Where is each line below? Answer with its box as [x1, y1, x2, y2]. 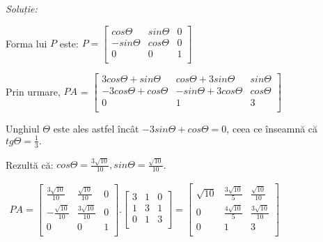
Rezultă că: [6, 157, 54, 172]
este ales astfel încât [53, 121, 139, 135]
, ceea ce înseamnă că [226, 121, 318, 135]
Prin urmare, [6, 84, 61, 98]
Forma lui [6, 36, 47, 50]
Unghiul [6, 121, 40, 135]
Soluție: [6, 1, 38, 15]
